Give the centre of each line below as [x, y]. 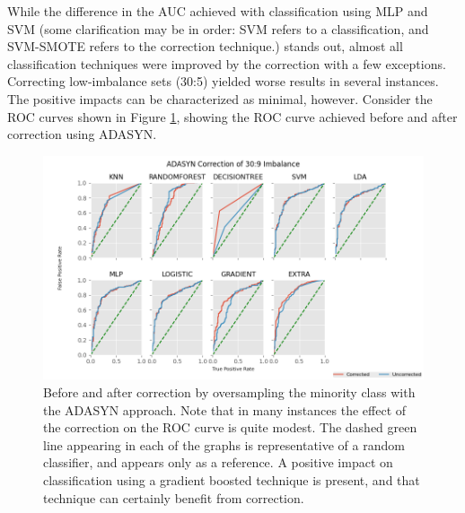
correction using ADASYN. [82, 134]
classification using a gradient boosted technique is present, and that [232, 480]
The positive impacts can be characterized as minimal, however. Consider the [220, 98]
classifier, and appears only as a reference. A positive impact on [218, 462]
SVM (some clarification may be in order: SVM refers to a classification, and [218, 28]
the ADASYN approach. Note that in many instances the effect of [225, 409]
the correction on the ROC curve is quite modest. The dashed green [230, 427]
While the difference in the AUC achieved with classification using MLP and [218, 11]
